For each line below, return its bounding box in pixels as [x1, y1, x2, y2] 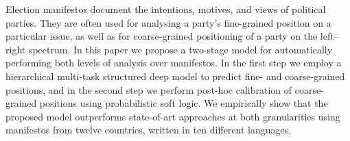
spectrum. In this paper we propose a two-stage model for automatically [28, 42, 333, 56]
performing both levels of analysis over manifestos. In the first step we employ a [5, 55, 342, 70]
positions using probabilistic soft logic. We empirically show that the [39, 96, 328, 110]
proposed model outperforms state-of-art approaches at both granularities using [5, 109, 340, 123]
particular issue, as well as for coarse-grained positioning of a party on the [5, 29, 318, 43]
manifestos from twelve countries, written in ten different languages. [5, 123, 292, 137]
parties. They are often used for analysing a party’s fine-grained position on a [5, 15, 331, 29]
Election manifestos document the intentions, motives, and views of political [5, 2, 326, 16]
